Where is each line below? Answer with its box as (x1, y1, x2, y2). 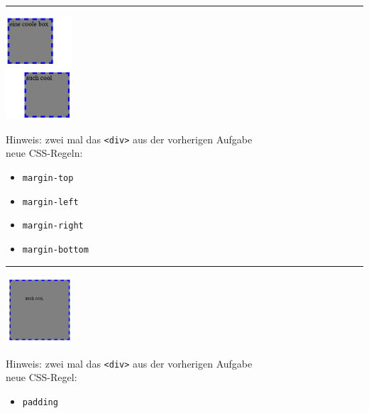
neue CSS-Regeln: (6, 145, 83, 160)
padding (22, 397, 58, 407)
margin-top (22, 172, 74, 183)
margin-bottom (22, 244, 89, 255)
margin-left (22, 197, 79, 207)
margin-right (22, 221, 84, 231)
